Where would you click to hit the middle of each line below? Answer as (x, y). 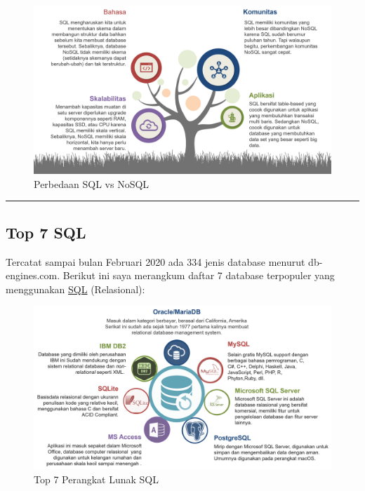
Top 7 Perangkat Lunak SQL (96, 479)
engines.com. (33, 275)
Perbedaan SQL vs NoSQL (92, 183)
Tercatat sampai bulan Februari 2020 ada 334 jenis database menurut (155, 261)
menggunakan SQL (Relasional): (75, 289)
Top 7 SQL (46, 232)
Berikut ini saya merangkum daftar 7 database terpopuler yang (199, 275)
